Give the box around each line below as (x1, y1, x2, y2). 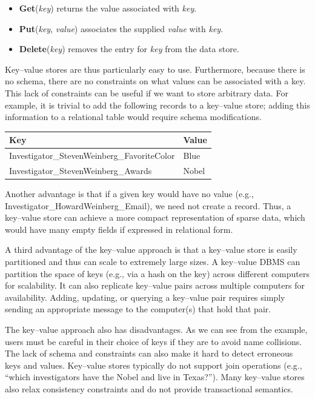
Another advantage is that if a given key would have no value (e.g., (5, 187, 254, 200)
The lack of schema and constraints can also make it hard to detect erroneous (5, 347, 293, 360)
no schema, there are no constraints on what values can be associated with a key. (5, 75, 306, 87)
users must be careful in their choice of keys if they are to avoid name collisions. (5, 335, 302, 347)
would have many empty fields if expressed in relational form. (5, 223, 233, 235)
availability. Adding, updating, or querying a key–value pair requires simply (5, 290, 285, 303)
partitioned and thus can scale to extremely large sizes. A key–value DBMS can (5, 255, 300, 267)
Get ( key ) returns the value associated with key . (19, 2, 197, 14)
